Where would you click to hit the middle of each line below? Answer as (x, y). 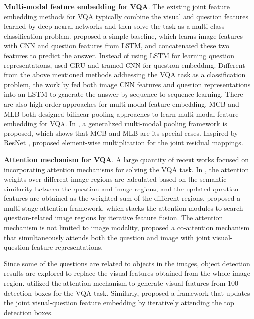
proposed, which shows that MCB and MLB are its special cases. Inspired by (121, 133)
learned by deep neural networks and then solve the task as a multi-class (114, 26)
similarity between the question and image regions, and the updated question (121, 188)
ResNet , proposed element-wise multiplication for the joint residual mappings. (124, 143)
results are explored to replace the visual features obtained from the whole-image (127, 273)
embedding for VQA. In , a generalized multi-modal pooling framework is (116, 123)
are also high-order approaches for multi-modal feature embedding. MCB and (122, 103)
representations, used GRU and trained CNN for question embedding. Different (125, 65)
